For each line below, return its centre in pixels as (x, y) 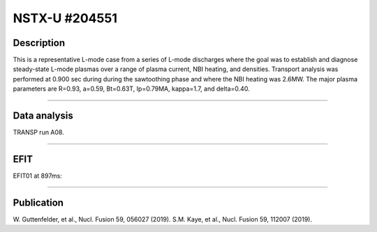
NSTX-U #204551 (65, 18)
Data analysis (43, 116)
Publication (38, 202)
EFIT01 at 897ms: (37, 176)
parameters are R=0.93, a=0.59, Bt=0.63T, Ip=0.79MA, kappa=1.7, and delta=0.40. (132, 89)
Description (39, 43)
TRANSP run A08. (38, 132)
